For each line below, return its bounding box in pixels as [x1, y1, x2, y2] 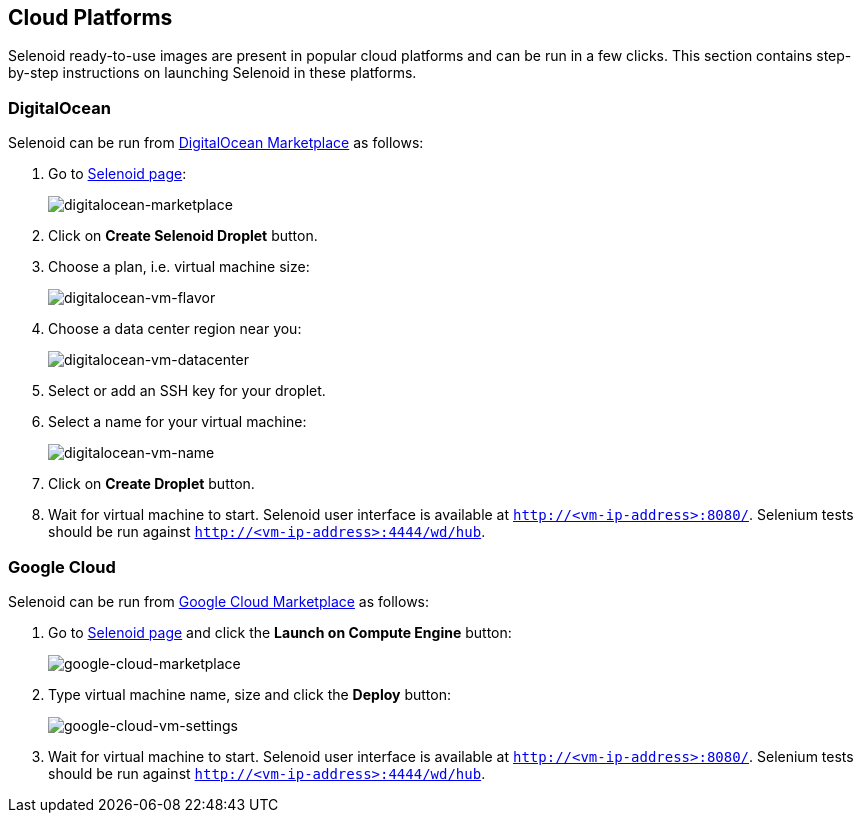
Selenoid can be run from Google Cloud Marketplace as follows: [8, 592, 430, 610]
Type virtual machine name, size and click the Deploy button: [48, 685, 451, 703]
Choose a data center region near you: [48, 320, 302, 338]
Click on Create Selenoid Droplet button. [48, 227, 318, 245]
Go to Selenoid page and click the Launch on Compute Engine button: [48, 623, 512, 641]
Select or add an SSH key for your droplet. [48, 382, 326, 400]
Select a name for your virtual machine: [48, 413, 307, 431]
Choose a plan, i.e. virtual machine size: [48, 258, 310, 276]
